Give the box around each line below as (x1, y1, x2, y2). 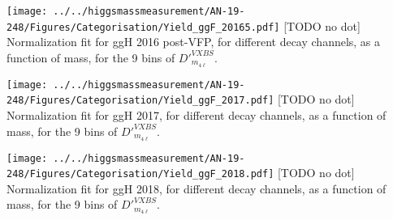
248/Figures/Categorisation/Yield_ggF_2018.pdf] (6, 168, 274, 180)
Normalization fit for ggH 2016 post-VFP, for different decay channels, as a (6, 33, 381, 50)
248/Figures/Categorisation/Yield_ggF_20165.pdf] (6, 21, 280, 33)
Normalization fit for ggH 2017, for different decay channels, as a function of (6, 107, 387, 124)
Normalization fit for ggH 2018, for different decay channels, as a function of (6, 180, 387, 197)
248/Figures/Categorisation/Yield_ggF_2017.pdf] (6, 95, 274, 107)
